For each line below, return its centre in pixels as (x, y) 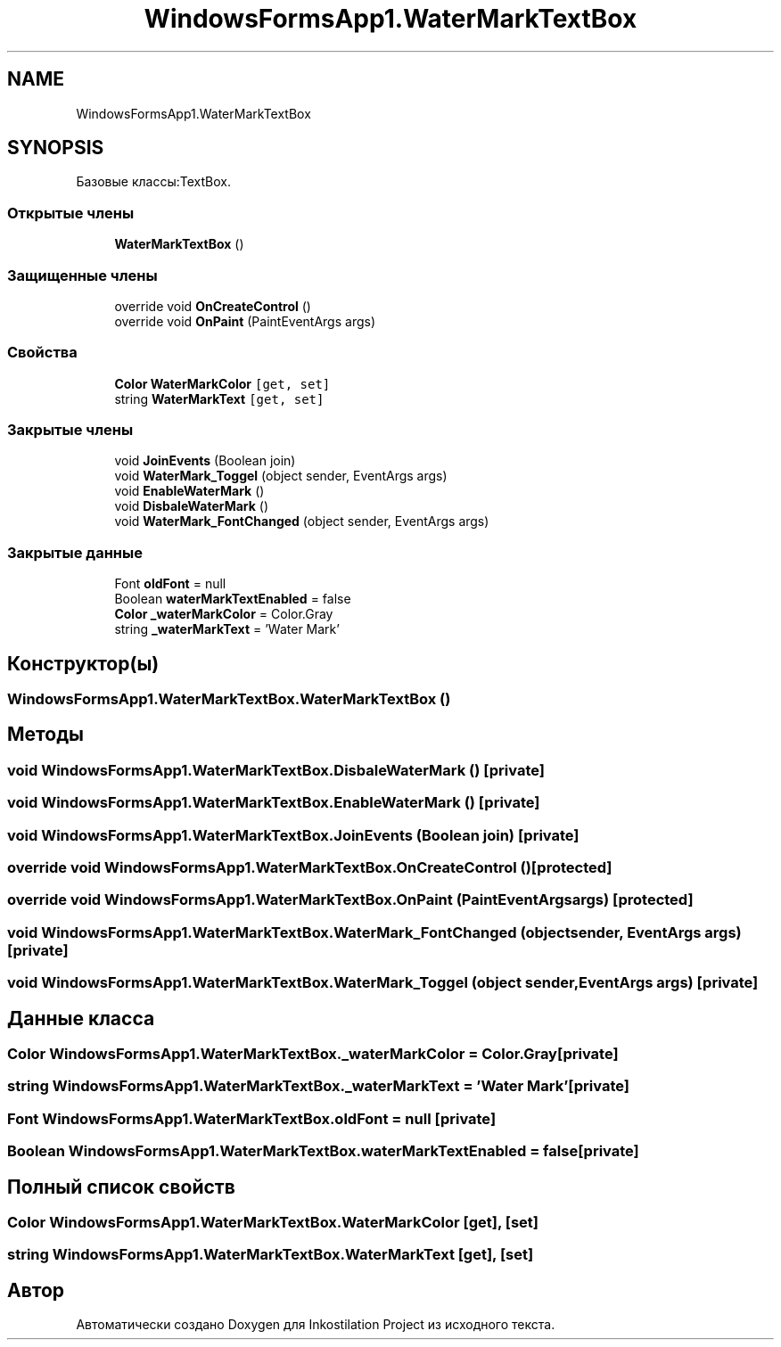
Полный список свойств (121, 1187)
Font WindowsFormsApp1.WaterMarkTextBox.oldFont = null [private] (252, 1118)
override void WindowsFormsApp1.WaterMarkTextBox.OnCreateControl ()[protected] (310, 867)
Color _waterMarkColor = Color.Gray (224, 614)
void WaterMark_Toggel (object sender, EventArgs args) (281, 476)
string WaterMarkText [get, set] (219, 398)
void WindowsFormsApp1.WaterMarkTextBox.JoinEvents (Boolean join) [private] (293, 835)
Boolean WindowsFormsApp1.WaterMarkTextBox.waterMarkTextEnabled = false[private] (323, 1151)
